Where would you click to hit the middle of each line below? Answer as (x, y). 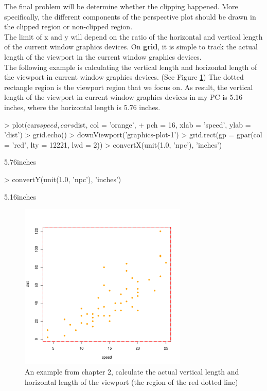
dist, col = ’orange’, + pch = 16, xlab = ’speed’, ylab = (162, 124)
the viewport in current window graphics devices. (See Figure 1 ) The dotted (124, 77)
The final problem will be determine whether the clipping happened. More (121, 6)
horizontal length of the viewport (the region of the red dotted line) (131, 381)
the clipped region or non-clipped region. (68, 26)
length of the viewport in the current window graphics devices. (103, 56)
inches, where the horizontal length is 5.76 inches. (82, 107)
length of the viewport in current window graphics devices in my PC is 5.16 (123, 97)
